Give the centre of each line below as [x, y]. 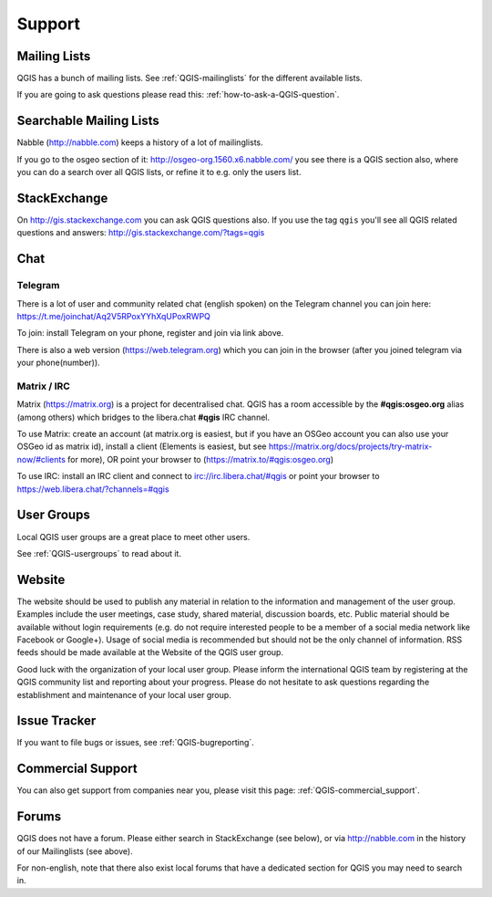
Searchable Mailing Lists [88, 121]
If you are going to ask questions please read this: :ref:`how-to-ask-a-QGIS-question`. [178, 95]
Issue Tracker [56, 721]
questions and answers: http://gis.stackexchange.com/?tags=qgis [141, 233]
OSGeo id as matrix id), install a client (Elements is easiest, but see [142, 446]
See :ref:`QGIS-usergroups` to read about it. [99, 553]
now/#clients [41, 459]
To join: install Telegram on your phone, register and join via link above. [150, 333]
